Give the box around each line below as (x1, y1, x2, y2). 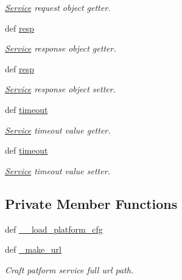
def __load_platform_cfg (5, 222, 103, 235)
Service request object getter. (5, 1, 111, 13)
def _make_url (5, 243, 61, 256)
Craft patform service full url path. (5, 263, 134, 276)
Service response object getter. (5, 42, 116, 55)
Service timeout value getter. (5, 123, 111, 136)
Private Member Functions (5, 194, 178, 213)
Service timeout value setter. (5, 164, 110, 177)
